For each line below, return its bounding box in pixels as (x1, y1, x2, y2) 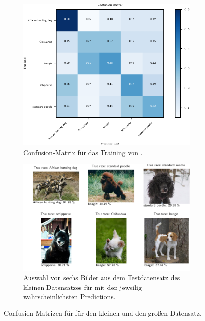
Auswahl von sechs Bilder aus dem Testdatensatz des (23, 272, 180, 282)
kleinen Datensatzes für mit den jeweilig (23, 282, 142, 292)
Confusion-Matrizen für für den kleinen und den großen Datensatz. (4, 307, 202, 318)
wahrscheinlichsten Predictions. (23, 291, 116, 302)
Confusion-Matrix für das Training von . (23, 147, 143, 157)
